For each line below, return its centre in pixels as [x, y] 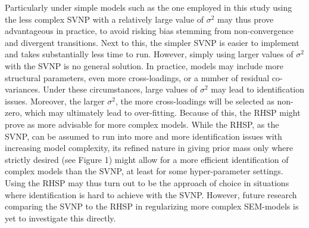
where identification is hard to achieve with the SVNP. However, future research [151, 194]
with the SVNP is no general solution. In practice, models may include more [144, 65]
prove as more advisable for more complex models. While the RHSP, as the [142, 124]
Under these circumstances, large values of [120, 89]
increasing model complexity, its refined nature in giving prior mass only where [149, 148]
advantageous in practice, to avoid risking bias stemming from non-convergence [149, 31]
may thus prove [246, 19]
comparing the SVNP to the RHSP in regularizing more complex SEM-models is [152, 206]
